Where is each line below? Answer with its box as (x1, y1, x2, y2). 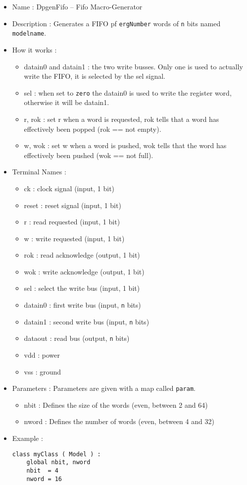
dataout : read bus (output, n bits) (24, 333, 130, 343)
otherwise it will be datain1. (24, 97, 109, 108)
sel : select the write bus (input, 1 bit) (24, 283, 140, 293)
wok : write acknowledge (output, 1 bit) (24, 266, 145, 276)
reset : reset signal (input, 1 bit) (24, 200, 121, 210)
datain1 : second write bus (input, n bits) (24, 316, 149, 326)
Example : (12, 433, 43, 443)
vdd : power (24, 350, 60, 360)
